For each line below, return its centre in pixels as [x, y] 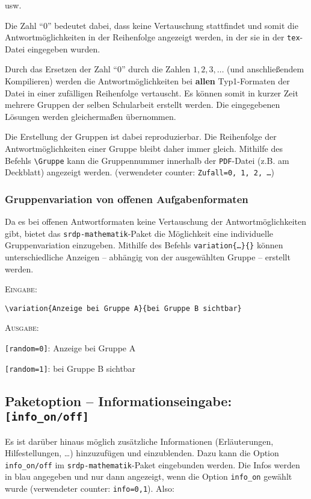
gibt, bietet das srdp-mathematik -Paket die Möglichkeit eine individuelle [139, 233]
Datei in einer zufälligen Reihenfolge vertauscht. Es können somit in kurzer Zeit [152, 93]
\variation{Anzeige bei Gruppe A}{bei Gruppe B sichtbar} [123, 308]
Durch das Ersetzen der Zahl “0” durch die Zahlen [98, 69]
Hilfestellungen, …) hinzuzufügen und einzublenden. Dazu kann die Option [142, 453]
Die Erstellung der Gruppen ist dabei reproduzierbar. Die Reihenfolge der [141, 137]
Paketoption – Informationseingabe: [119, 400]
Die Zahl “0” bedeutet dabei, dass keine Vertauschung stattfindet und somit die [152, 25]
